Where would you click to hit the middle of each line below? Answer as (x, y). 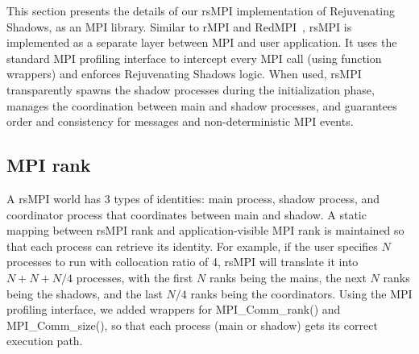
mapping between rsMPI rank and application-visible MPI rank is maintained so (205, 230)
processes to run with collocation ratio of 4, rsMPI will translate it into (183, 262)
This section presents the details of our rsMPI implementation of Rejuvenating (201, 10)
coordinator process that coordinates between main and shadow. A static (187, 214)
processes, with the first (135, 277)
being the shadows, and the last (85, 293)
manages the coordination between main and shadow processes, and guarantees (202, 105)
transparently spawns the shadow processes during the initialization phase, (191, 89)
